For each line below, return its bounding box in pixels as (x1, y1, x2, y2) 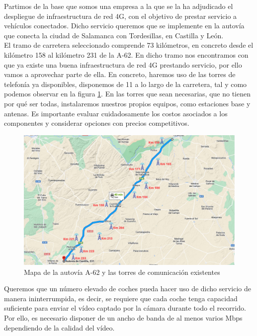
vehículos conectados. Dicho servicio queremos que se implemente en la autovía (4, 20, 245, 31)
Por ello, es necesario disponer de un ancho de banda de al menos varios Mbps (4, 312, 243, 323)
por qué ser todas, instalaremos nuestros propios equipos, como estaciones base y (4, 98, 251, 108)
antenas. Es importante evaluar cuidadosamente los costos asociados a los (4, 108, 228, 118)
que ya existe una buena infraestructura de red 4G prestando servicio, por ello (4, 59, 242, 70)
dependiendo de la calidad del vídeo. (4, 322, 115, 333)
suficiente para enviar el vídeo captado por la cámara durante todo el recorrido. (4, 303, 246, 313)
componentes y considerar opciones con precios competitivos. (4, 118, 189, 128)
